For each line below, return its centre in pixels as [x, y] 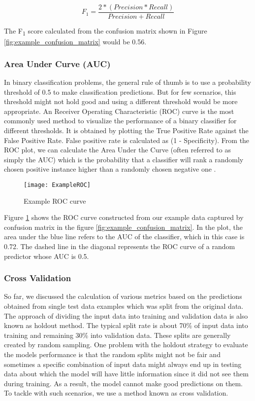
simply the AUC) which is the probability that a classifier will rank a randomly [124, 159]
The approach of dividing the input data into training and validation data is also [126, 315]
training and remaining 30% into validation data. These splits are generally [117, 335]
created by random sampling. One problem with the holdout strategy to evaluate [126, 345]
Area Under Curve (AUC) [57, 63]
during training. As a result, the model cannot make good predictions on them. [123, 383]
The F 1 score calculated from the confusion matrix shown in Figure [106, 31]
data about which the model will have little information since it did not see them [126, 374]
